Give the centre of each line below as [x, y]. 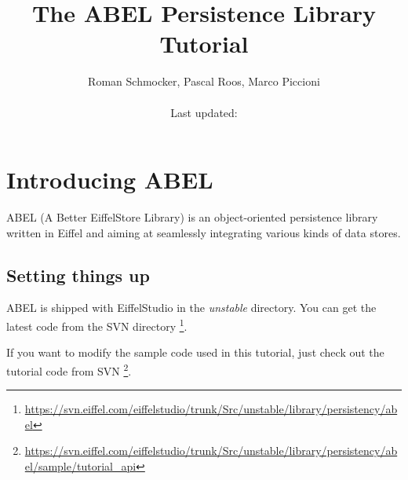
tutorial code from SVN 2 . [69, 369]
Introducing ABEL [110, 180]
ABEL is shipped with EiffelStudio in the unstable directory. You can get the [191, 308]
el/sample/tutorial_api [80, 465]
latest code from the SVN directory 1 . [97, 325]
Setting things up [78, 275]
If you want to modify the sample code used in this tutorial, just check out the [195, 352]
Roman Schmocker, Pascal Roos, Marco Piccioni [204, 81]
